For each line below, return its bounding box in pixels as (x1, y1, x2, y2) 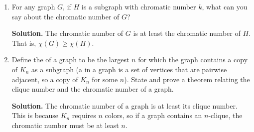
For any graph (11, 1, 55, 11)
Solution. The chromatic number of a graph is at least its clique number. (11, 100, 238, 111)
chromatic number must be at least (11, 120, 119, 130)
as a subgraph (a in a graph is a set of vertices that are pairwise (31, 64, 227, 74)
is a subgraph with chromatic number (81, 1, 196, 11)
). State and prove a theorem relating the (124, 74, 250, 84)
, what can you (202, 1, 248, 11)
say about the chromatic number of (11, 11, 120, 21)
